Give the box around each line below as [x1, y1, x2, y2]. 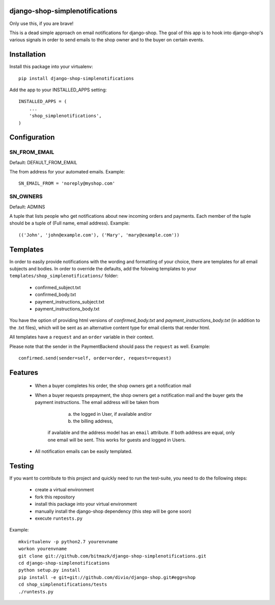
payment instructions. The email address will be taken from [35, 399, 159, 406]
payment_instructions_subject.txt [35, 298, 104, 305]
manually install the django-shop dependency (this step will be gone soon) [35, 508, 192, 514]
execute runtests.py [35, 515, 82, 521]
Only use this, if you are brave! [9, 20, 74, 27]
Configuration [9, 133, 55, 142]
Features [9, 368, 38, 377]
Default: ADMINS [9, 204, 45, 210]
